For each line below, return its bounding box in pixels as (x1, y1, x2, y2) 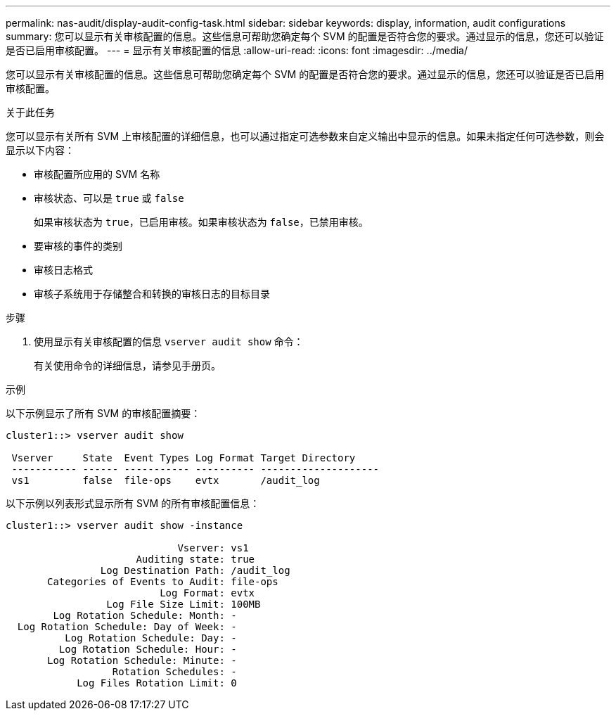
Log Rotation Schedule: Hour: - (58, 644, 237, 655)
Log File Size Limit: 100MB (106, 599, 261, 610)
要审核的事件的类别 (34, 240, 122, 252)
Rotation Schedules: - (112, 666, 237, 677)
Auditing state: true (136, 554, 255, 565)
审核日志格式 (34, 264, 93, 276)
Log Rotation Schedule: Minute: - (47, 655, 237, 666)
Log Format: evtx (160, 587, 255, 599)
